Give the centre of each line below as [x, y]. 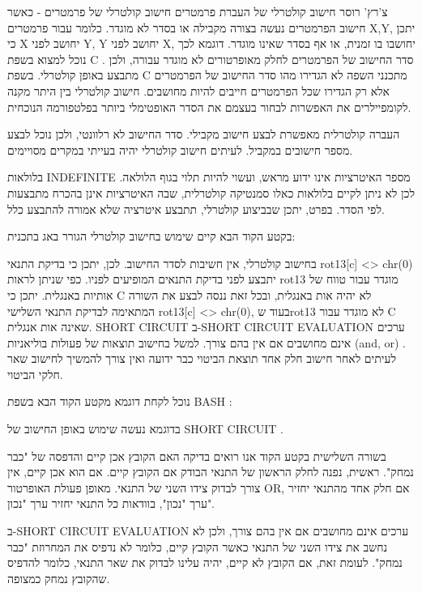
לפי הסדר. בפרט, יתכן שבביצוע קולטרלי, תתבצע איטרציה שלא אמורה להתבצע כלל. [196, 209]
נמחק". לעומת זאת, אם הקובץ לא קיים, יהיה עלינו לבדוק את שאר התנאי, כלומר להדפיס [205, 562]
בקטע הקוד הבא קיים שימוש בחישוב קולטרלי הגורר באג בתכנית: [151, 236]
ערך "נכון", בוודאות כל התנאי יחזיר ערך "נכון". [111, 503]
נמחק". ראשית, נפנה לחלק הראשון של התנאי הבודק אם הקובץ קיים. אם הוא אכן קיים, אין [211, 472]
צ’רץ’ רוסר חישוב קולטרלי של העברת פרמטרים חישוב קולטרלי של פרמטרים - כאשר [198, 11]
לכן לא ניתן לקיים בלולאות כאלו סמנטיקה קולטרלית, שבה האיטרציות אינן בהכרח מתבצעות [211, 192]
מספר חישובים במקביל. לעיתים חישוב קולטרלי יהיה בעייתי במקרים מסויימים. [180, 149]
